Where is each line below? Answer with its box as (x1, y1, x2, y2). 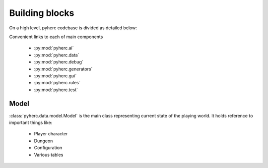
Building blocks (9, 7, 74, 18)
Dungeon (34, 138, 53, 144)
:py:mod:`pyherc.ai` (34, 45, 74, 51)
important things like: (9, 119, 53, 125)
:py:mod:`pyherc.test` (34, 87, 78, 93)
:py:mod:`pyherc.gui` (34, 72, 77, 79)
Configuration (34, 145, 63, 151)
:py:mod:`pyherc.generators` (34, 66, 93, 72)
